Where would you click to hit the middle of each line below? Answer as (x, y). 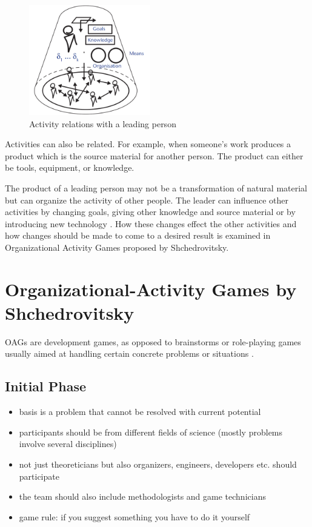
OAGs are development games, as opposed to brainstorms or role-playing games (153, 341)
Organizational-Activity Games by (151, 289)
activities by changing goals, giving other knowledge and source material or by (150, 212)
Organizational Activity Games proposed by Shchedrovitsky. (117, 247)
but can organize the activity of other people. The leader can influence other (147, 200)
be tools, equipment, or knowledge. (70, 167)
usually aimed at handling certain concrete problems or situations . (129, 353)
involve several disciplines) (68, 444)
